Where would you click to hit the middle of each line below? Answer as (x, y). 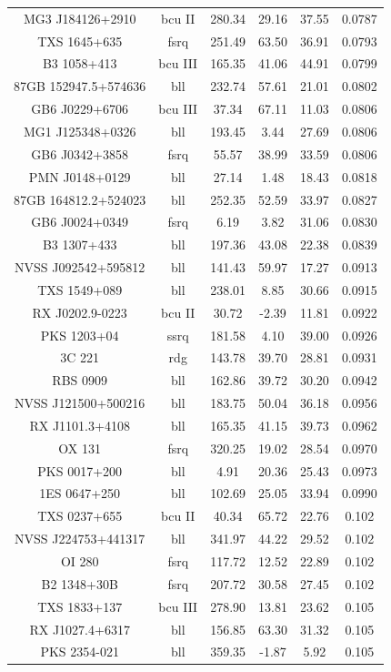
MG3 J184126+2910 (80, 18)
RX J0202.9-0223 (80, 312)
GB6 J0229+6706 (80, 109)
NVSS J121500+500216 (80, 403)
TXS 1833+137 (80, 606)
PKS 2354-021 (80, 652)
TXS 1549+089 (80, 289)
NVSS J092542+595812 (80, 267)
